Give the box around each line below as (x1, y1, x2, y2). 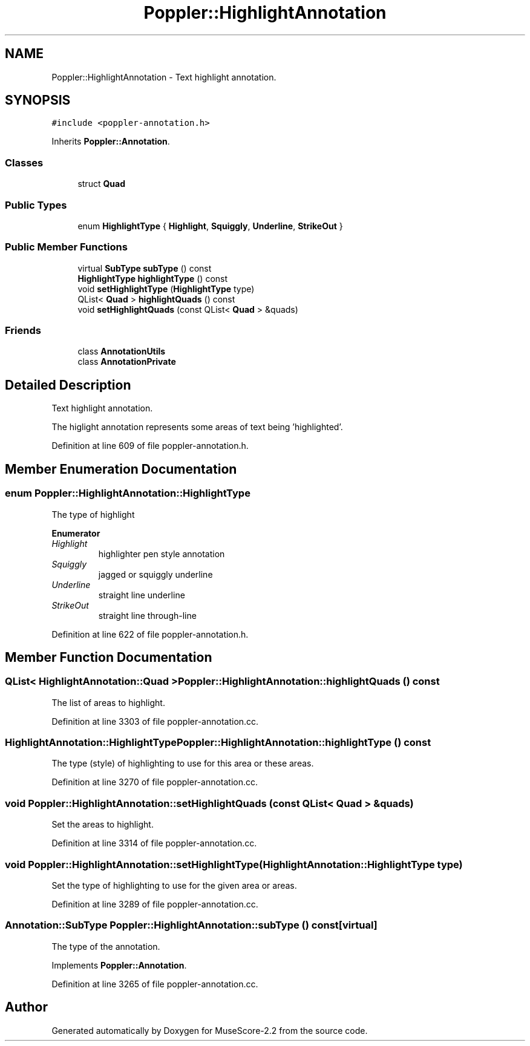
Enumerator (51, 528, 100, 538)
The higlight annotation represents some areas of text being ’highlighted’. (51, 422, 343, 433)
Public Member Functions (5, 241, 128, 253)
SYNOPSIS (5, 93, 71, 108)
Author (5, 999, 48, 1015)
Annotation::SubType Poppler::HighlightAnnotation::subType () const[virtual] (5, 919, 378, 932)
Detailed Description (5, 377, 131, 393)
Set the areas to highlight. (51, 819, 154, 830)
